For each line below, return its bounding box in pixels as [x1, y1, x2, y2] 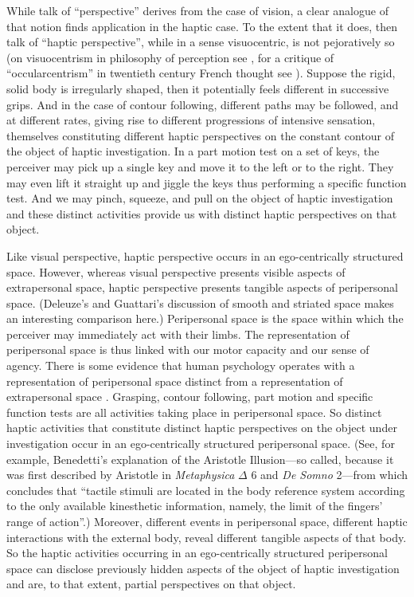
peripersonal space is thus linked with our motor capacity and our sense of [6, 341, 369, 358]
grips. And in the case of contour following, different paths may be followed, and [6, 96, 399, 112]
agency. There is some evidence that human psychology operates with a [6, 357, 355, 374]
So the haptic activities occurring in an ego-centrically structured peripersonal [6, 544, 388, 561]
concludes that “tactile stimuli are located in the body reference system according [6, 481, 405, 498]
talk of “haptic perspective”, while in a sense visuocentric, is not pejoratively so [6, 33, 395, 50]
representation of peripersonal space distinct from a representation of [6, 372, 343, 389]
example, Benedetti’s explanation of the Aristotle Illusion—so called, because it [6, 450, 394, 467]
